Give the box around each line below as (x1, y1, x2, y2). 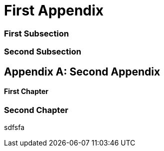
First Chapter (4, 87, 49, 96)
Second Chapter (4, 104, 68, 115)
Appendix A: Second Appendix (4, 65, 161, 78)
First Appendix (4, 2, 104, 19)
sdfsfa (4, 123, 25, 132)
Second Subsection (4, 46, 81, 57)
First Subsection (4, 28, 69, 38)
